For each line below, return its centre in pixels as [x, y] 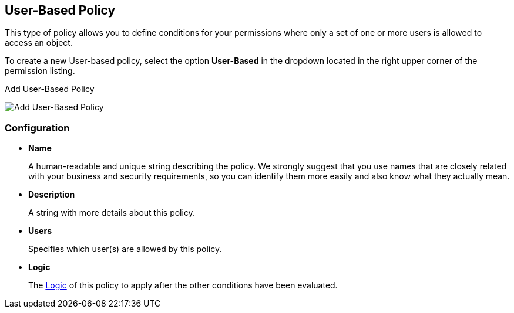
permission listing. [40, 71]
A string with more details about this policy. [112, 213]
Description [52, 195]
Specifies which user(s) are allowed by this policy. [125, 249]
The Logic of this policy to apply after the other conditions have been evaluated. [183, 285]
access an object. [39, 43]
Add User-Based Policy [50, 89]
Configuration [37, 127]
